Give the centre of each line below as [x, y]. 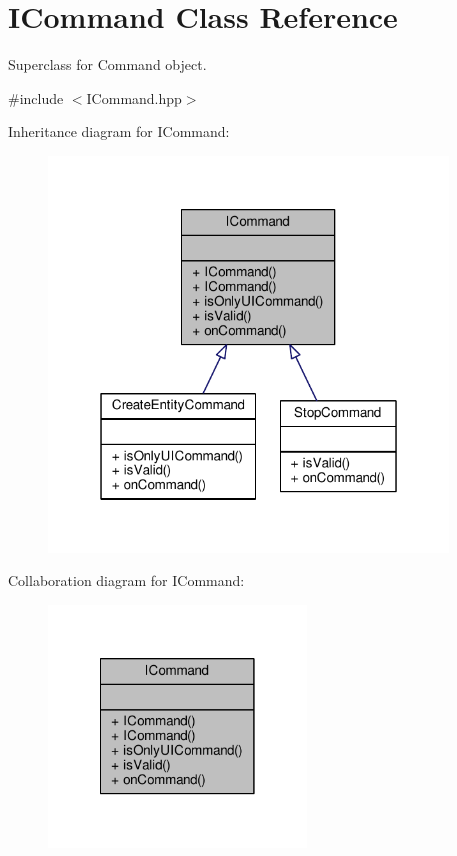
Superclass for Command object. [107, 64]
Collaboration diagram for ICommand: [126, 580]
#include [36, 97]
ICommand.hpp [134, 97]
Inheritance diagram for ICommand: [119, 131]
